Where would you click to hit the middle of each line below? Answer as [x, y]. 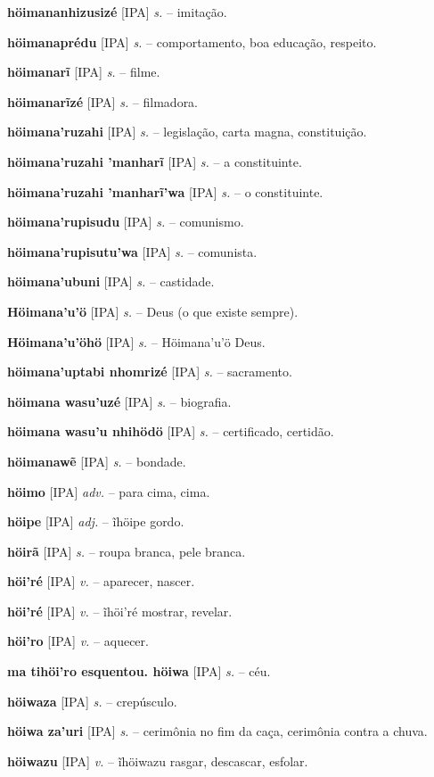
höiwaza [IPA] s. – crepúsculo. [92, 701]
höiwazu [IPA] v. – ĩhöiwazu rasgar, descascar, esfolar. [158, 760]
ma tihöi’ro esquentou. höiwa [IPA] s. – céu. [139, 671]
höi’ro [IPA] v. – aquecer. [78, 641]
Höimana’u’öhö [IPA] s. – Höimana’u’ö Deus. [136, 341]
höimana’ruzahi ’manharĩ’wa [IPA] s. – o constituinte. [165, 191]
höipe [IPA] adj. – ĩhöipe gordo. [96, 521]
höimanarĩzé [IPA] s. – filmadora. [103, 101]
